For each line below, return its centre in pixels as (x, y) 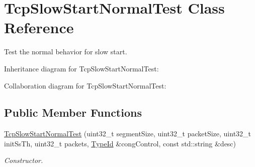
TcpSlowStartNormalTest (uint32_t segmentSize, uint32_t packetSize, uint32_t (128, 134)
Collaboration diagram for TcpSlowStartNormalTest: (85, 85)
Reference (39, 27)
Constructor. (24, 160)
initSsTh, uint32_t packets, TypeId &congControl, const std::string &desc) (120, 143)
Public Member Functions (73, 112)
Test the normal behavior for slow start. (66, 52)
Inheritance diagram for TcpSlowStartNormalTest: (81, 68)
